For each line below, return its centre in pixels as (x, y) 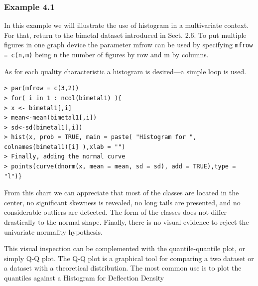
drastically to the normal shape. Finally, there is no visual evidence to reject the (127, 222)
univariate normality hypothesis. (53, 231)
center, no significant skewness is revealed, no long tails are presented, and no (122, 202)
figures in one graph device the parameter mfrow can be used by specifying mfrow (129, 45)
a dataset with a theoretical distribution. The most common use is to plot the (123, 268)
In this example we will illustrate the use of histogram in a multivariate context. (127, 25)
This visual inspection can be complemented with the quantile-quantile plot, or (125, 248)
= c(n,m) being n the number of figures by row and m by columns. (106, 55)
